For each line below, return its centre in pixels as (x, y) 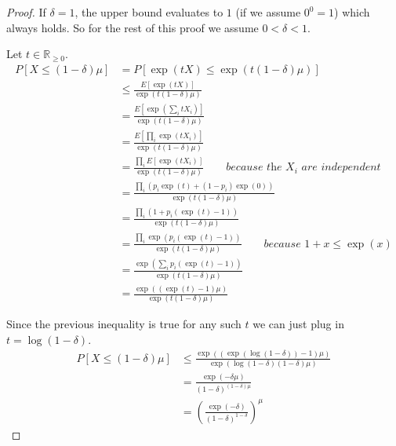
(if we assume (268, 12)
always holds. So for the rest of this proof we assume (133, 27)
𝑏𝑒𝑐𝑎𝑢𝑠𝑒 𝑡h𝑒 (254, 168)
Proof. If (26, 12)
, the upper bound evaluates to (149, 12)
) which (352, 12)
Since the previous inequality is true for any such (124, 324)
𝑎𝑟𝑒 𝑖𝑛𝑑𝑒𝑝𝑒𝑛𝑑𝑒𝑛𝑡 (341, 168)
